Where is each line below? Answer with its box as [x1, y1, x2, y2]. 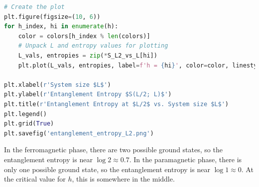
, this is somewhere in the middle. [72, 174, 175, 184]
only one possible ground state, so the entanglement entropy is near [4, 164, 210, 174]
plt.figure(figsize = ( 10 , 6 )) [4, 13, 101, 20]
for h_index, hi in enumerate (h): [4, 23, 119, 30]
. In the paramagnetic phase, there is [129, 154, 242, 164]
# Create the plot [4, 3, 65, 10]
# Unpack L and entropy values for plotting [18, 42, 168, 50]
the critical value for [4, 174, 66, 184]
